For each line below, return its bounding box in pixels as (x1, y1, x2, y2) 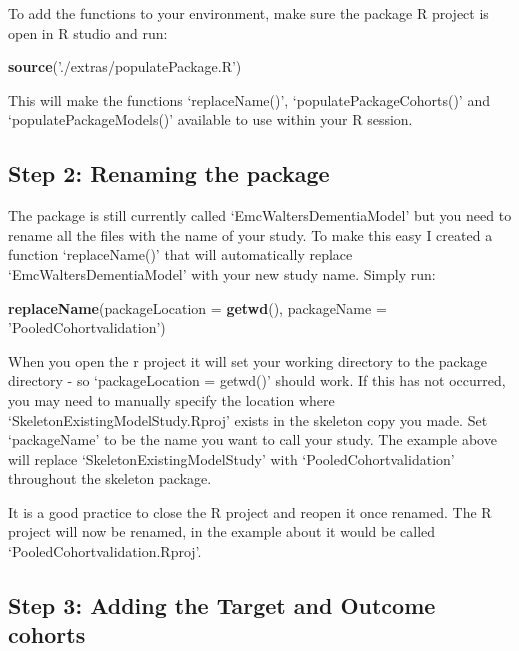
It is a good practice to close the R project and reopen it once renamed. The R (8, 501, 492, 522)
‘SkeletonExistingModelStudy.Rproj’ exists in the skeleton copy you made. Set (8, 409, 488, 430)
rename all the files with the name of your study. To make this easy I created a (8, 224, 493, 245)
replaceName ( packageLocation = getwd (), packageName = (8, 297, 387, 318)
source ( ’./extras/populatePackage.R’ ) (8, 56, 242, 77)
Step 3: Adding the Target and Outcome (8, 590, 436, 621)
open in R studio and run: (8, 22, 168, 43)
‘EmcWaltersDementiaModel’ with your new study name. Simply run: (8, 263, 436, 284)
